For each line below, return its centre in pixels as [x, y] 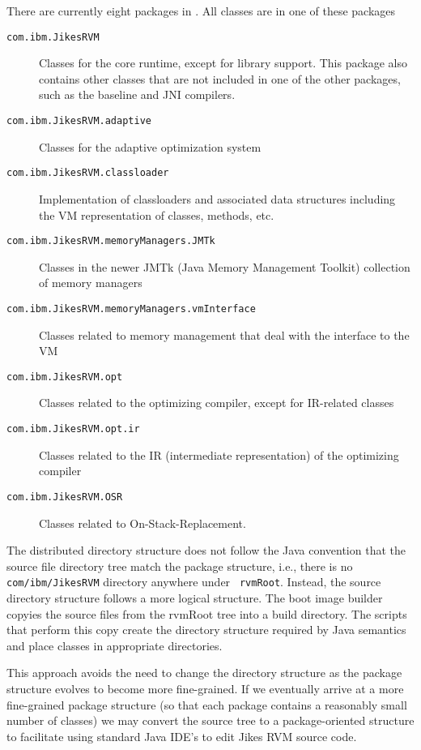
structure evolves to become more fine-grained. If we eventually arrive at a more [205, 688]
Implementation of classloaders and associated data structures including [217, 198]
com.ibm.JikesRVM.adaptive [79, 121]
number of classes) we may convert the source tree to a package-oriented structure [210, 720]
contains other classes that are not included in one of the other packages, [220, 78]
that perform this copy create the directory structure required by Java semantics [206, 630]
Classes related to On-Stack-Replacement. [142, 523]
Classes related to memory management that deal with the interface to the [224, 334]
